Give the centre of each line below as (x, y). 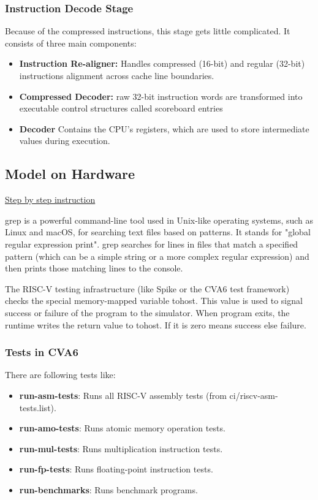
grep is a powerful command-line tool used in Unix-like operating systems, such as (159, 220)
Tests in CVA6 (42, 352)
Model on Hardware (70, 174)
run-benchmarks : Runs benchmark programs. (108, 489)
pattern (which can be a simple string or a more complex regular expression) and (157, 256)
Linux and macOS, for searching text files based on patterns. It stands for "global (158, 232)
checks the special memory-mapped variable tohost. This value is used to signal (154, 301)
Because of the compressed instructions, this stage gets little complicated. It (148, 31)
